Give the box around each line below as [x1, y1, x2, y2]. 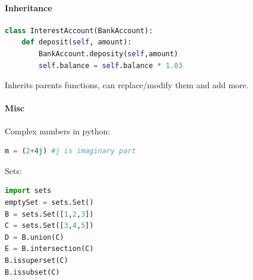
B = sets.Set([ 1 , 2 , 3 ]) [5, 210, 94, 218]
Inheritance [5, 1, 53, 14]
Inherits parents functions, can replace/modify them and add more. [5, 79, 249, 91]
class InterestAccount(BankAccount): [5, 26, 153, 35]
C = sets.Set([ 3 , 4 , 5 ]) [5, 221, 94, 230]
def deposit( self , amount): [21, 38, 132, 47]
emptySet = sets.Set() [5, 198, 94, 207]
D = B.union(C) [5, 233, 64, 242]
